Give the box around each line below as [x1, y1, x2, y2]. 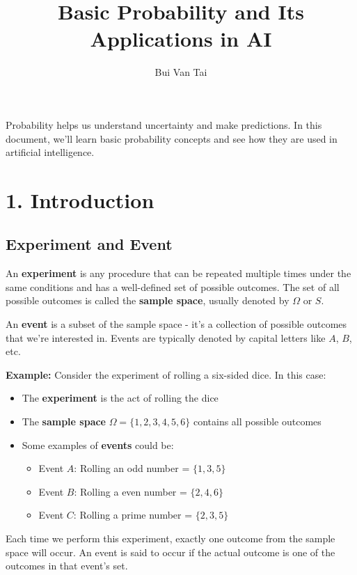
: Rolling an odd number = [74, 461, 190, 475]
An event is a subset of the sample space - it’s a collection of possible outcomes [6, 317, 347, 331]
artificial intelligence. [6, 145, 95, 159]
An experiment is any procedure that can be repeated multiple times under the [6, 266, 351, 281]
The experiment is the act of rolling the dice [22, 391, 219, 405]
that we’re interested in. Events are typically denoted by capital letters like [6, 330, 326, 345]
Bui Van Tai [154, 65, 207, 79]
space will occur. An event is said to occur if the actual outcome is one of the [6, 544, 335, 559]
